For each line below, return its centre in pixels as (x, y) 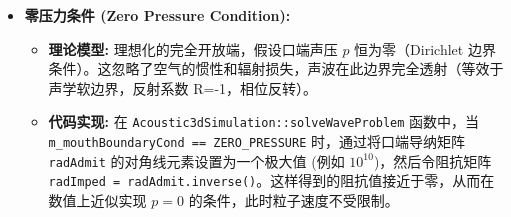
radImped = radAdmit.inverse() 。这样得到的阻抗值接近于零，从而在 (271, 180)
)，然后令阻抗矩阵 (432, 160)
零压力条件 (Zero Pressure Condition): (157, 15)
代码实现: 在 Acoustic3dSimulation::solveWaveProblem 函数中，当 (264, 121)
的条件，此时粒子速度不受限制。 (293, 200)
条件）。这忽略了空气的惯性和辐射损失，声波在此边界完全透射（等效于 (276, 68)
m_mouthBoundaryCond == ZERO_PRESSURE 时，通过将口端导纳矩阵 (256, 141)
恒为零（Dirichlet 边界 (425, 48)
